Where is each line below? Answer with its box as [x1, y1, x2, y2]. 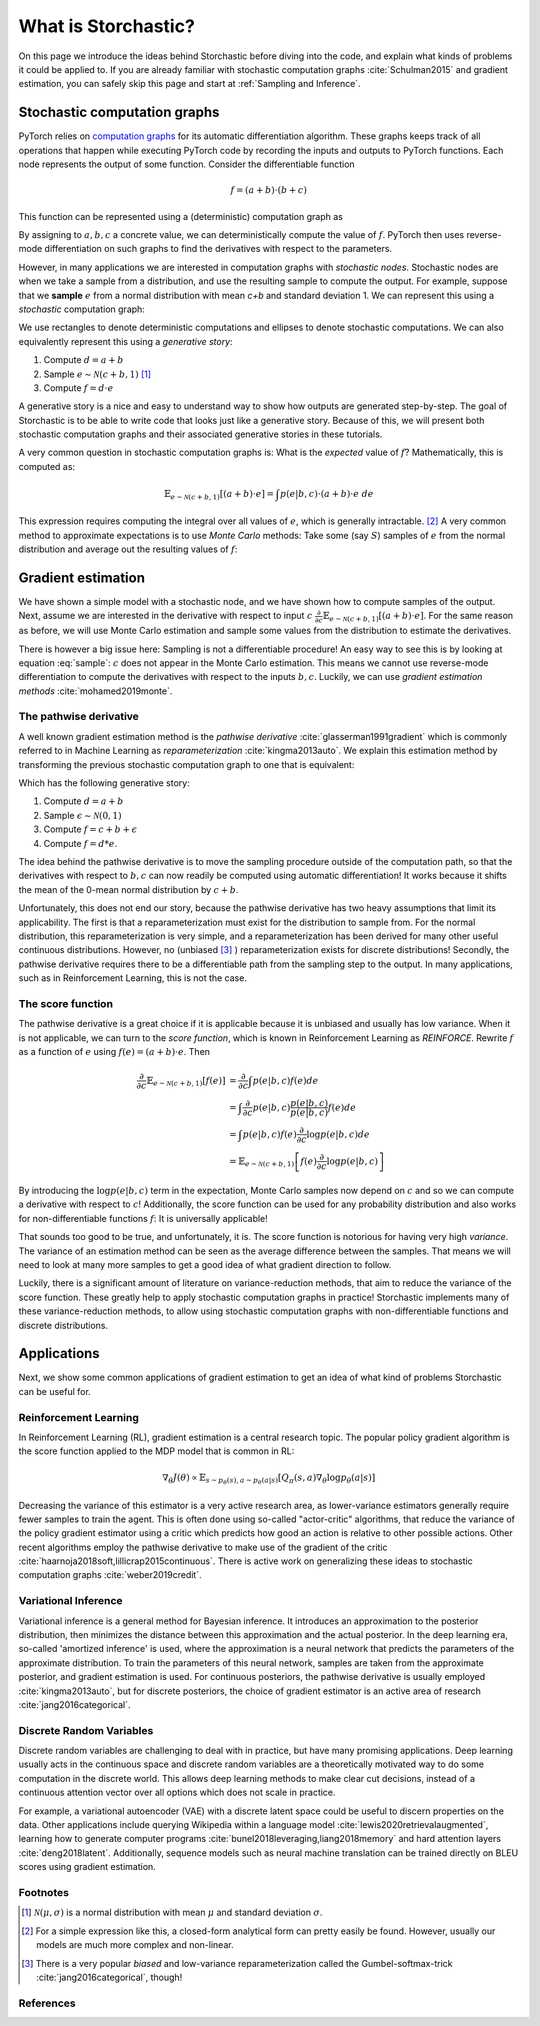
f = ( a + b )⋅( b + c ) [230, 185, 307, 196]
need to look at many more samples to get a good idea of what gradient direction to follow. [18, 1258, 392, 1270]
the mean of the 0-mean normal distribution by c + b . [18, 883, 239, 895]
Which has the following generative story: [18, 777, 190, 789]
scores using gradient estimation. [18, 1861, 157, 1873]
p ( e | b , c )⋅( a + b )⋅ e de [280, 488, 374, 499]
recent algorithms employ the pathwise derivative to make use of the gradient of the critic [18, 1541, 389, 1553]
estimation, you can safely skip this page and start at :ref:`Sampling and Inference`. [18, 78, 361, 90]
